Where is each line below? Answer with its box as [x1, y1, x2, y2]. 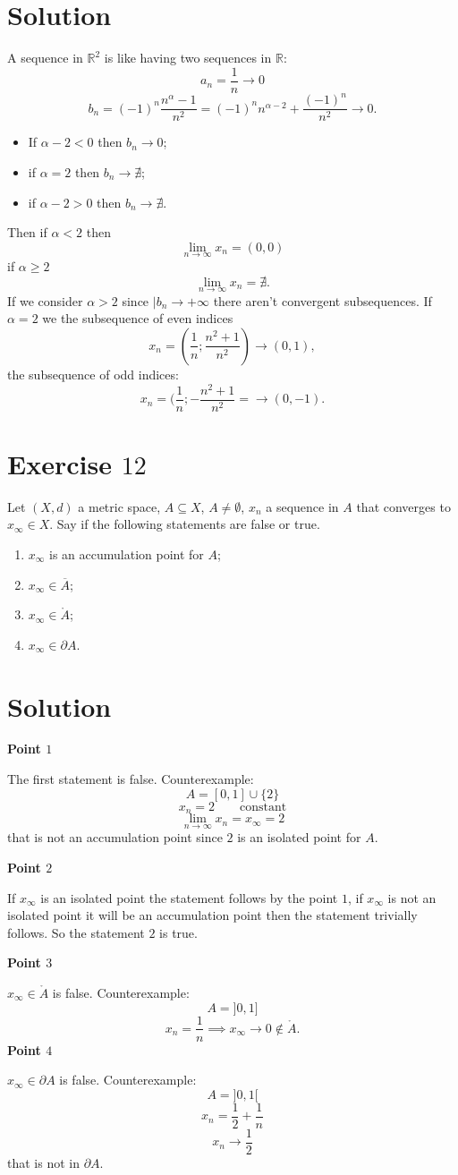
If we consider [7, 291, 83, 310]
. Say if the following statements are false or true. [49, 515, 320, 533]
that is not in [7, 1153, 80, 1171]
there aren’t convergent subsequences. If [213, 291, 432, 310]
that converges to [356, 497, 451, 515]
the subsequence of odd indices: [7, 364, 179, 383]
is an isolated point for [237, 828, 361, 847]
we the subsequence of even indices [42, 309, 233, 328]
